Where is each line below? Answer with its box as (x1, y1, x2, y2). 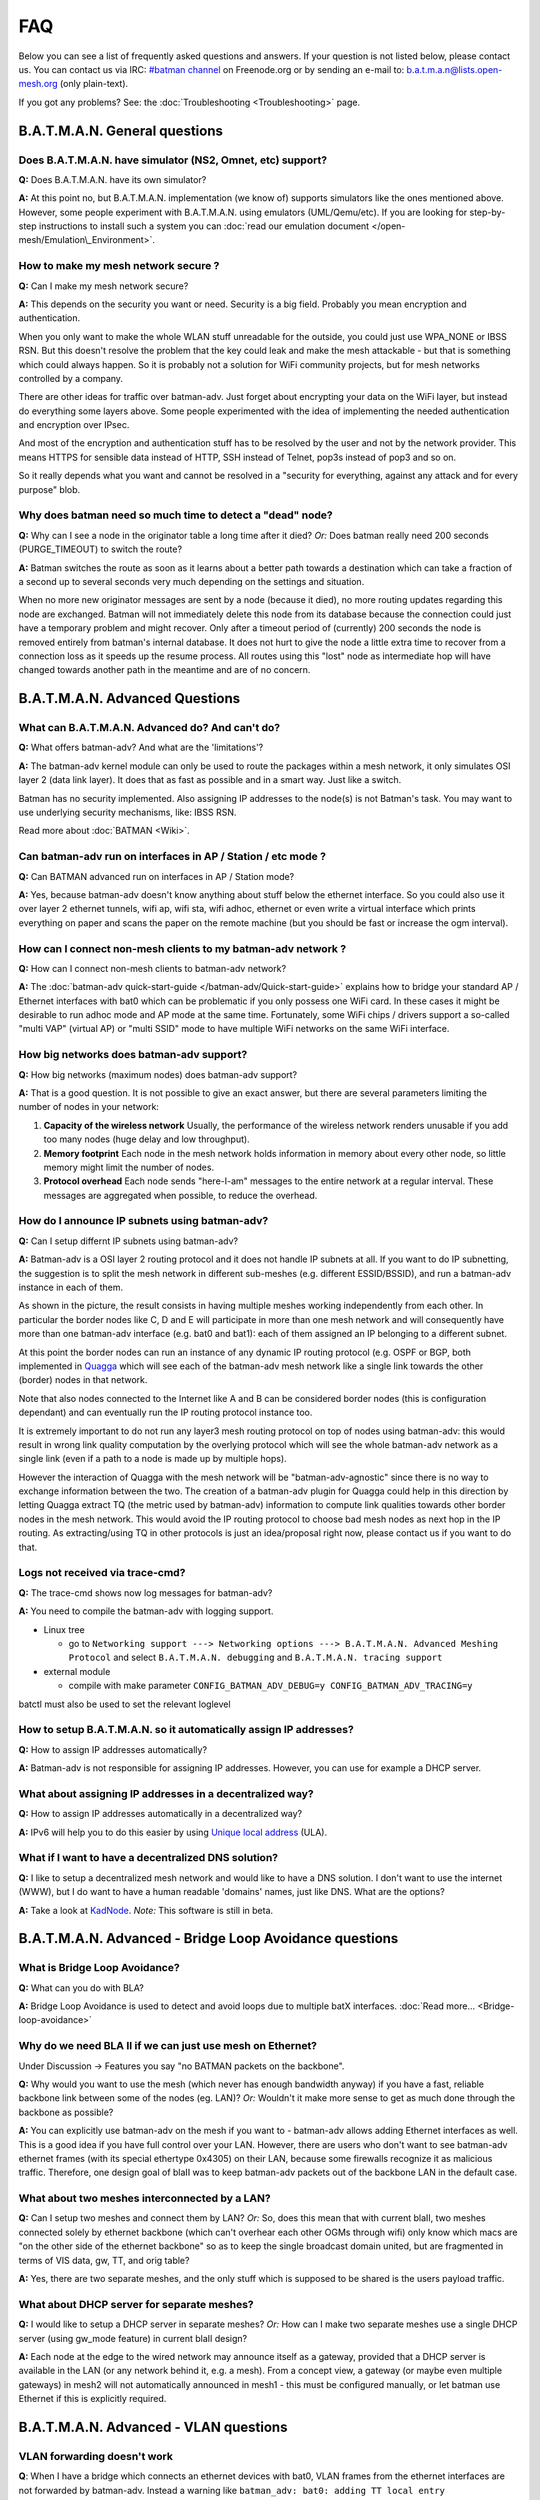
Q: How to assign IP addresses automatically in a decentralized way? (18, 1808, 303, 1820)
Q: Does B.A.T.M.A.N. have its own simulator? (18, 173, 207, 185)
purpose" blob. (18, 483, 81, 495)
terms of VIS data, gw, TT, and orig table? (18, 2254, 190, 2266)
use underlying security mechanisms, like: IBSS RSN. (18, 806, 237, 819)
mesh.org (18, 78, 59, 90)
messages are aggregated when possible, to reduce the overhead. (43, 1189, 318, 1201)
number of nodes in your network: (18, 1101, 160, 1113)
